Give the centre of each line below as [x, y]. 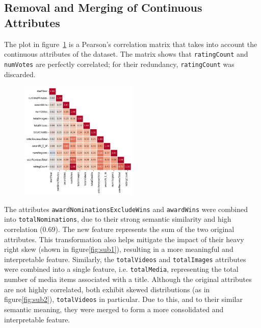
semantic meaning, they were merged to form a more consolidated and [114, 309]
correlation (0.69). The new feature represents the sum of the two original [119, 229]
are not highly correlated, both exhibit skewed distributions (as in [107, 289]
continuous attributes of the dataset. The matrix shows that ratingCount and [126, 54]
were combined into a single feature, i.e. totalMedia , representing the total [121, 269]
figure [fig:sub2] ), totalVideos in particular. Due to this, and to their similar [123, 299]
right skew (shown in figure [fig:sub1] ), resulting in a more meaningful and [119, 249]
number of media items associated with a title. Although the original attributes [128, 279]
